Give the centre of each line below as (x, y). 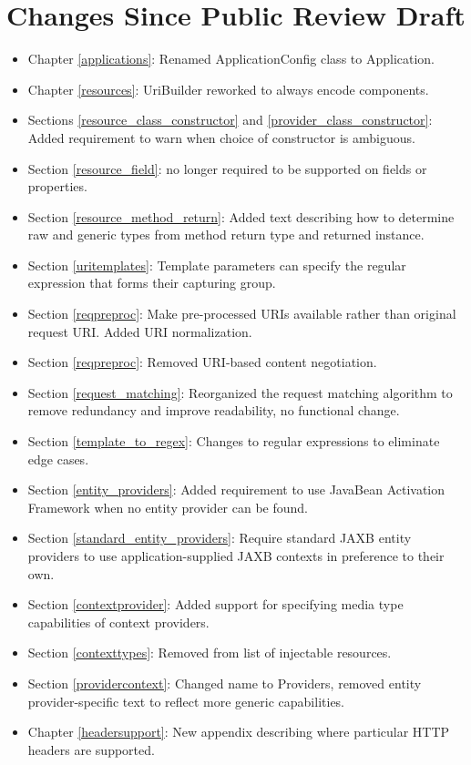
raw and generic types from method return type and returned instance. (226, 235)
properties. (57, 186)
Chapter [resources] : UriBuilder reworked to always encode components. (228, 89)
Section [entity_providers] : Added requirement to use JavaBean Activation (236, 490)
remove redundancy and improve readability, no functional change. (214, 410)
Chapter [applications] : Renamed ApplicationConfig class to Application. (231, 59)
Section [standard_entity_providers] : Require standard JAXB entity (220, 538)
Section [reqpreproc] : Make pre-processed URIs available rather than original (242, 314)
